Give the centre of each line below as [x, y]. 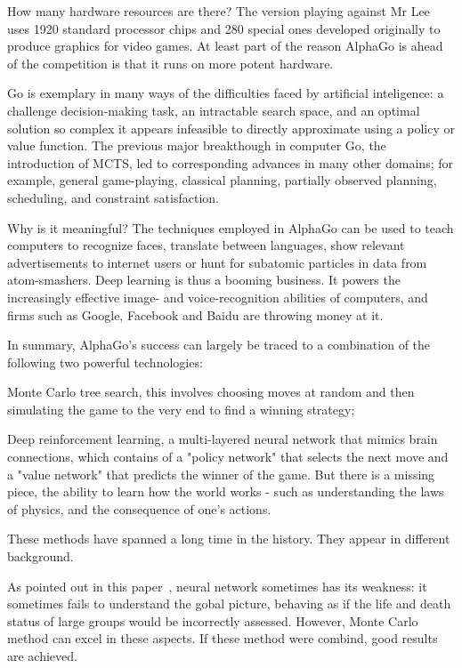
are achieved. [42, 656]
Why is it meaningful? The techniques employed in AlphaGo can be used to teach [231, 227]
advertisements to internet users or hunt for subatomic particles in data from [217, 262]
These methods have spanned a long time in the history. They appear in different [229, 539]
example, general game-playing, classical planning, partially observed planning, [222, 180]
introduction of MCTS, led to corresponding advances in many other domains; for [230, 162]
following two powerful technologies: [105, 362]
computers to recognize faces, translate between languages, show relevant [206, 245]
